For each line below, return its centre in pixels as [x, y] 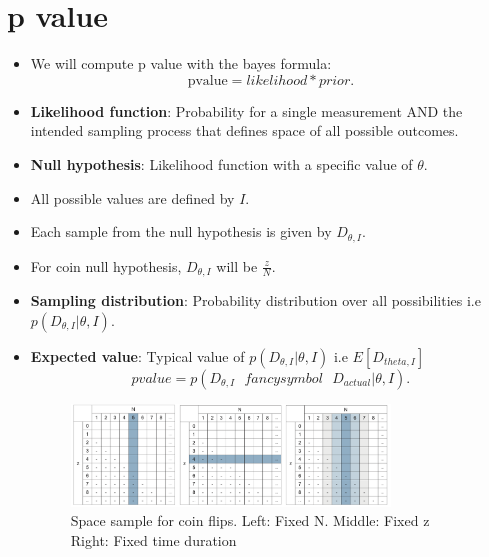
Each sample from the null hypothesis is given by [181, 231]
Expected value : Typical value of [137, 355]
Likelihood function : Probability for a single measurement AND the [246, 110]
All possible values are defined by [132, 197]
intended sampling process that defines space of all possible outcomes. [244, 130]
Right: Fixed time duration [153, 540]
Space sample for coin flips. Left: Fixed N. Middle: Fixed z [250, 520]
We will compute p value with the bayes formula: [181, 63]
